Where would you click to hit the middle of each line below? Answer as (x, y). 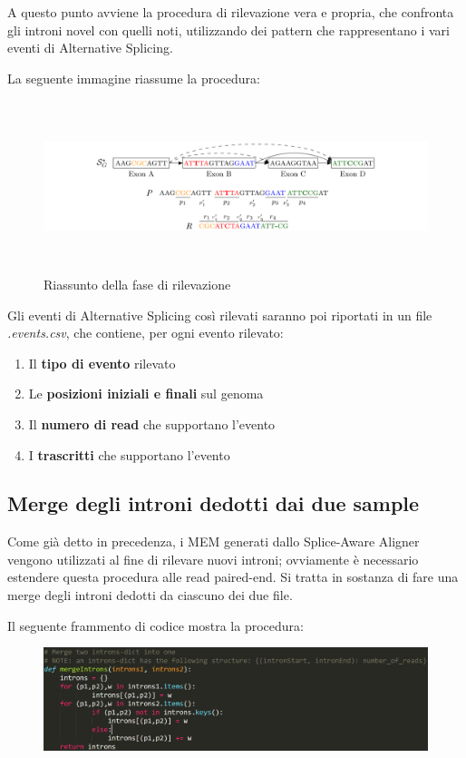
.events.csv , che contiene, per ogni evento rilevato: (146, 333)
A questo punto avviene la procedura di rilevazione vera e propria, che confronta (231, 12)
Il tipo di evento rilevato (102, 363)
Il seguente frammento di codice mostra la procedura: (155, 625)
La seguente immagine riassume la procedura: (134, 78)
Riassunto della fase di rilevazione (137, 284)
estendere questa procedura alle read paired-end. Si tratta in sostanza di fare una (233, 577)
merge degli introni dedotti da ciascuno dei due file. (150, 595)
